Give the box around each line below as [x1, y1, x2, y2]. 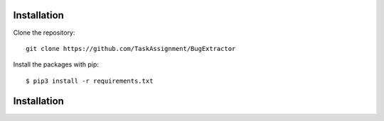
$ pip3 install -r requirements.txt [26, 76, 154, 85]
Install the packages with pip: [13, 60, 100, 69]
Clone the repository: [13, 28, 75, 37]
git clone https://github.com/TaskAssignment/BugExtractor [26, 45, 236, 52]
